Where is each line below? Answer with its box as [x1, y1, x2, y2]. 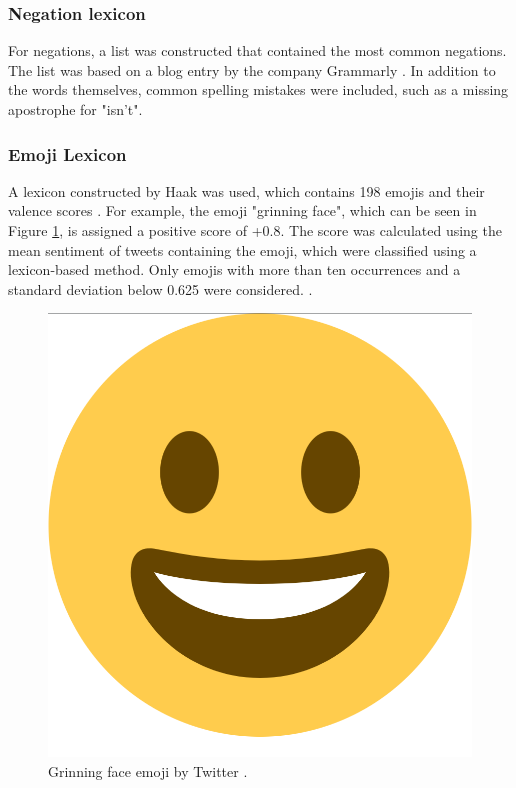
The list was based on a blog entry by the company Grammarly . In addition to [8, 59, 496, 80]
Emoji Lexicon [8, 141, 127, 166]
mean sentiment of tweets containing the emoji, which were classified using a [8, 239, 477, 260]
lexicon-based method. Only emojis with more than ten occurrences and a [8, 259, 461, 280]
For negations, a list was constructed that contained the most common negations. [8, 40, 507, 61]
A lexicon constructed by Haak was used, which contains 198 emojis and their [8, 180, 485, 201]
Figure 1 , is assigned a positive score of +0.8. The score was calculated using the [8, 220, 502, 240]
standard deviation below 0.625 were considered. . [8, 278, 313, 299]
